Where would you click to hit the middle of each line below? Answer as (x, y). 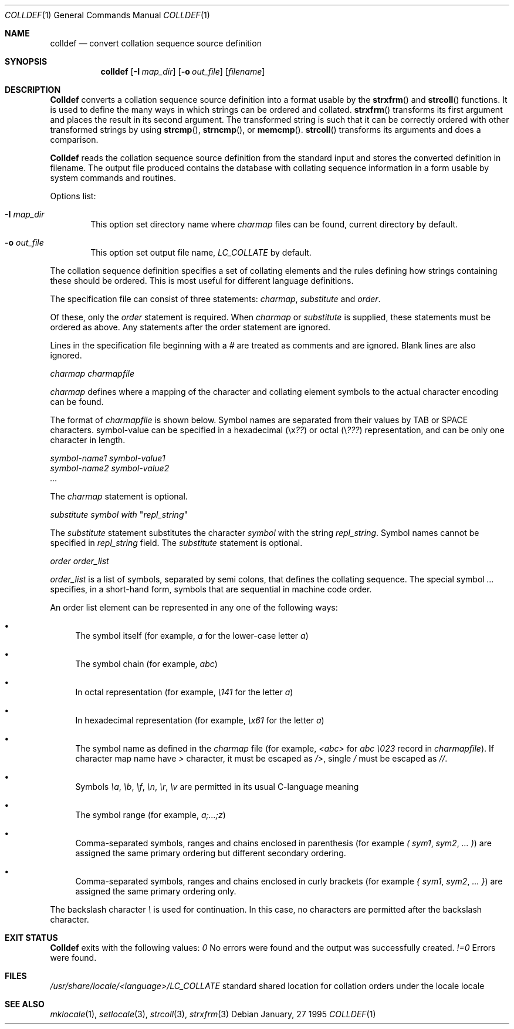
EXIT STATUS (31, 938)
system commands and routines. (113, 178)
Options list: (73, 196)
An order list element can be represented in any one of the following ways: (194, 607)
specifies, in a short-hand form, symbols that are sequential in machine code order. (211, 589)
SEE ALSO (25, 1004)
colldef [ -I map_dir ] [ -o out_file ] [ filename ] (183, 71)
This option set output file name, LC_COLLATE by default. (201, 252)
